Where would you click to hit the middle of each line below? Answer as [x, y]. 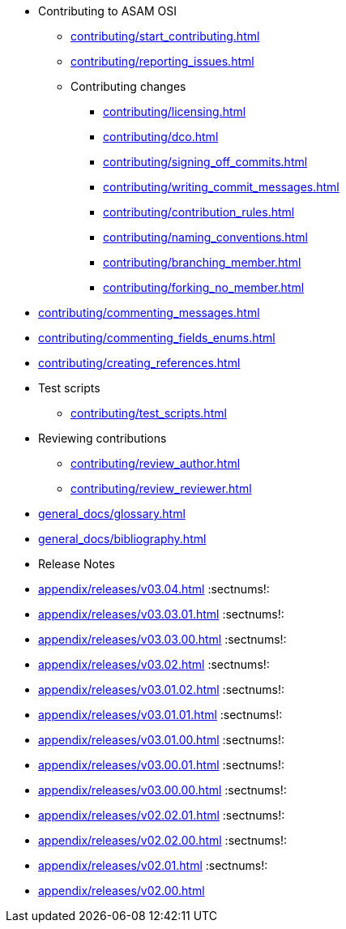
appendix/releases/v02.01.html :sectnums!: [153, 865]
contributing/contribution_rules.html [199, 212]
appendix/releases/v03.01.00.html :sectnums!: [161, 740]
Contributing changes [128, 86]
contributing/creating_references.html [139, 363]
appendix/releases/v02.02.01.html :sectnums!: [162, 815]
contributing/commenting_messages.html [149, 313]
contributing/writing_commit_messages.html [221, 187]
